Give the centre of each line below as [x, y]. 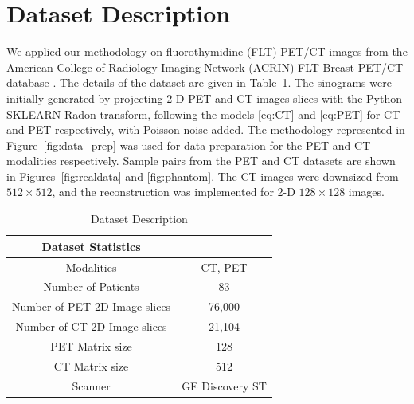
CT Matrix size [91, 365]
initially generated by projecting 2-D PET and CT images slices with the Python [204, 98]
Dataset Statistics [91, 246]
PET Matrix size [91, 345]
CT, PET [224, 267]
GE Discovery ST [224, 385]
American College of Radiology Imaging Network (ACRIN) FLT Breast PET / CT [205, 67]
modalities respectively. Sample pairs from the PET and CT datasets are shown [201, 161]
